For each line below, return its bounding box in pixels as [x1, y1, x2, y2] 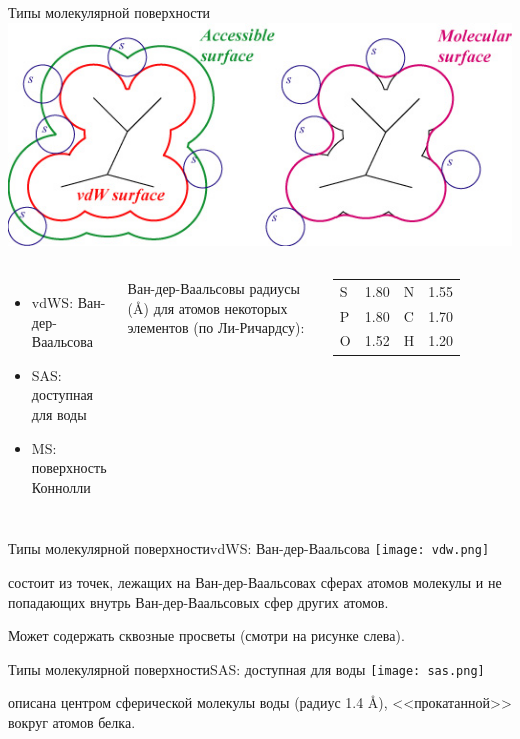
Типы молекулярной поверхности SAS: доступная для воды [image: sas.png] [8, 658, 485, 679]
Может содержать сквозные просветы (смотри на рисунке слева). [8, 625, 405, 646]
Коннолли [31, 476, 91, 497]
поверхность [31, 457, 107, 478]
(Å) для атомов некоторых [127, 297, 288, 318]
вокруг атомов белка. [8, 712, 136, 732]
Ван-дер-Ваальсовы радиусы [127, 277, 300, 298]
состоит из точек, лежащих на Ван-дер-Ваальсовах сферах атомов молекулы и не [8, 571, 502, 592]
